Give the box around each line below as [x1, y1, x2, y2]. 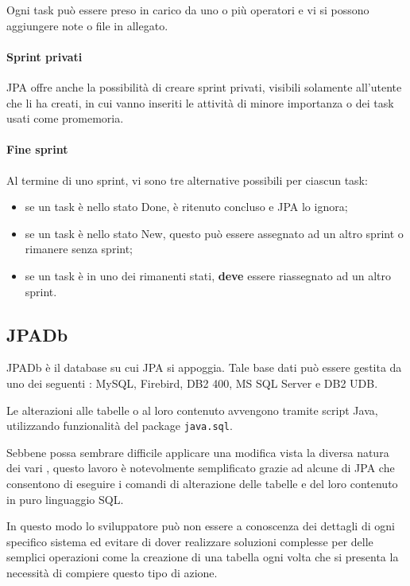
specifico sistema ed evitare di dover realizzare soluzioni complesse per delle [6, 533, 373, 549]
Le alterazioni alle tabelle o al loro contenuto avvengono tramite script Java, [6, 401, 378, 418]
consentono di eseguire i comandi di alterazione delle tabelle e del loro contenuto [6, 475, 398, 491]
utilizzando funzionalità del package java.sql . [6, 417, 233, 434]
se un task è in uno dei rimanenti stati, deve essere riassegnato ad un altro [25, 267, 392, 283]
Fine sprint [6, 141, 68, 158]
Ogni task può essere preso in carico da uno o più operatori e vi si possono [6, 2, 369, 18]
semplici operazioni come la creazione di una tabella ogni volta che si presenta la [6, 549, 399, 565]
